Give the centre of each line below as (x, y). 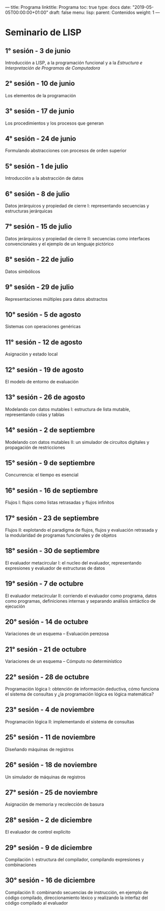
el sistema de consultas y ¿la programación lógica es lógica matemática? (80, 694)
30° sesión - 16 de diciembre (50, 880)
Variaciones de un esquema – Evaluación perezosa (57, 634)
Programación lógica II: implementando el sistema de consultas (70, 721)
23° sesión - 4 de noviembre (50, 710)
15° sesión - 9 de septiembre (50, 463)
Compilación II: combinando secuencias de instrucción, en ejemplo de (77, 892)
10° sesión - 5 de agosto (43, 315)
